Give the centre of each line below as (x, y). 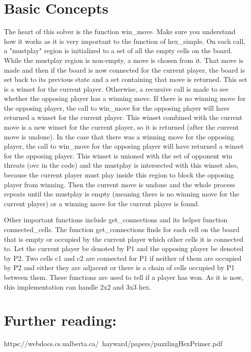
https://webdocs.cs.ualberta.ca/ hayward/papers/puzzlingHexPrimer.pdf (113, 343)
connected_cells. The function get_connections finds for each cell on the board (122, 229)
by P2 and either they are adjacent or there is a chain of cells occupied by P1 (119, 267)
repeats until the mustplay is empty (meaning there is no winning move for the (122, 194)
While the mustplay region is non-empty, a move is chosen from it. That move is (124, 60)
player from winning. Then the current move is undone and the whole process (120, 184)
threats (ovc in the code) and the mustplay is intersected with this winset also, (121, 165)
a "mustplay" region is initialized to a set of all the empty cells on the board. (118, 50)
